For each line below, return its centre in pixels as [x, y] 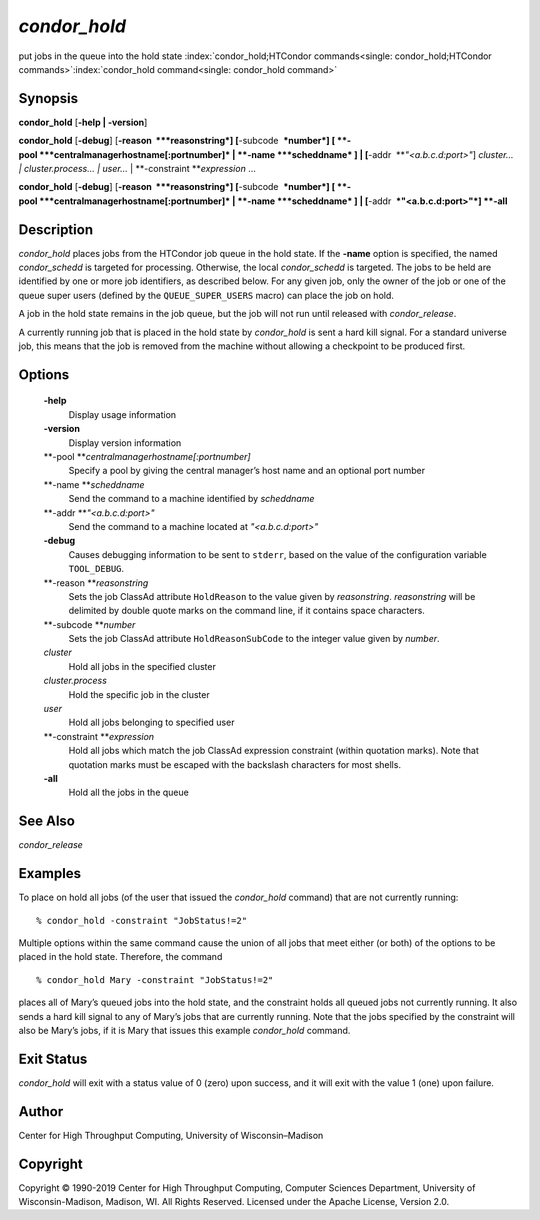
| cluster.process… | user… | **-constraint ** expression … [137, 169]
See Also [46, 821]
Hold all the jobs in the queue [128, 792]
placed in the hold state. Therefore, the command [120, 957]
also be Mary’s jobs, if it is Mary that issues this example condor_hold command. [184, 1030]
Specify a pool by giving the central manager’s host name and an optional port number [246, 471]
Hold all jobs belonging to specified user [151, 722]
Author [41, 1111]
